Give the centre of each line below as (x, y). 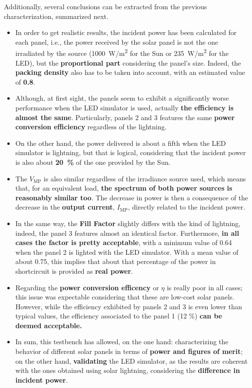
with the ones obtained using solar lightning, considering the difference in (128, 370)
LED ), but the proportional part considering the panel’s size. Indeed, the (128, 62)
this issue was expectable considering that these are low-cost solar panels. (125, 297)
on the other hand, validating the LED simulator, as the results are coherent (131, 361)
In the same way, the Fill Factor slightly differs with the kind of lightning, (128, 223)
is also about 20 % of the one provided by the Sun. (93, 162)
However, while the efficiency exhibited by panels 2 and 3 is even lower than (129, 306)
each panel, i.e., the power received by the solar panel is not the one (117, 42)
